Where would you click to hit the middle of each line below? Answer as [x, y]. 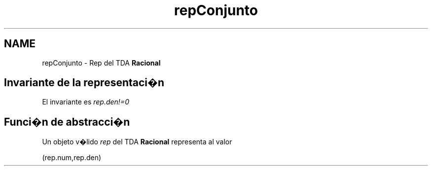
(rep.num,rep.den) [72, 158]
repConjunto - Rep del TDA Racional [101, 63]
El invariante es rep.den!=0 [86, 102]
